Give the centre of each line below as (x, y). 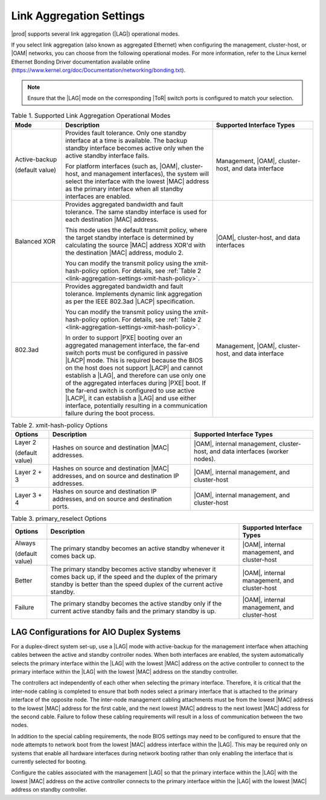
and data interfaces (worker (249, 451)
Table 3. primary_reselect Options (59, 518)
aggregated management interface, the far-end (133, 345)
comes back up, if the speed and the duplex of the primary (134, 577)
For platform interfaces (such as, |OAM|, (123, 166)
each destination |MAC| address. (112, 219)
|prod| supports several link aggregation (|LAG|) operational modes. (95, 34)
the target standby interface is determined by (130, 237)
